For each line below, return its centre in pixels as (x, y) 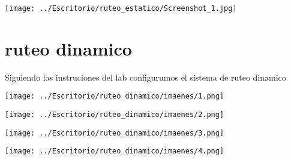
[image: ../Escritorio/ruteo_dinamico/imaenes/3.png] (115, 133)
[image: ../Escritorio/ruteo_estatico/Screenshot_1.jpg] (121, 8)
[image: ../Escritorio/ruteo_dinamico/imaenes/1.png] (115, 96)
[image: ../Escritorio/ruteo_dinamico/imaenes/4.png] (115, 151)
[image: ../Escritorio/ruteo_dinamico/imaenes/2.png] (115, 115)
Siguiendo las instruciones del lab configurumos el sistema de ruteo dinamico (145, 77)
